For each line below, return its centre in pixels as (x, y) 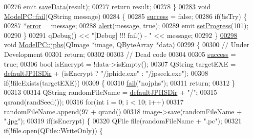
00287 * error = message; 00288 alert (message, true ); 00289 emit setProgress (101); (126, 26)
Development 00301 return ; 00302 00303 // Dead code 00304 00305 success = (120, 54)
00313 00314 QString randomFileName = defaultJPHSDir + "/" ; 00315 (111, 92)
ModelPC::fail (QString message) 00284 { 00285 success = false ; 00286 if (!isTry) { (126, 16)
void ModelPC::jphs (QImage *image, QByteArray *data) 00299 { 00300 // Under (127, 44)
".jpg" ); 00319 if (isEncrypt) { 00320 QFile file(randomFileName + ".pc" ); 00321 (123, 121)
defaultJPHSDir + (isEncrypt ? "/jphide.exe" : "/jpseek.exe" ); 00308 (106, 73)
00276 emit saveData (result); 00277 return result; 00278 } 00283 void (107, 6)
